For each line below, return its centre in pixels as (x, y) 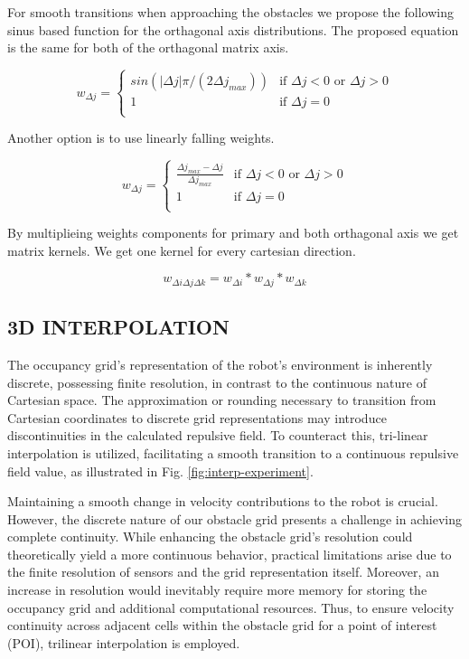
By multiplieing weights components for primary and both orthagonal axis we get (233, 233)
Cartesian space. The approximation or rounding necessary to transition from (222, 400)
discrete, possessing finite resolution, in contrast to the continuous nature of (217, 382)
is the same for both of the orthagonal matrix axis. (148, 47)
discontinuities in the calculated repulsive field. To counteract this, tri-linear (218, 435)
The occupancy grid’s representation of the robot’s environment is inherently (220, 364)
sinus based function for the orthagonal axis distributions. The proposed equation (233, 29)
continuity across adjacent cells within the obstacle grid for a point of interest (222, 625)
